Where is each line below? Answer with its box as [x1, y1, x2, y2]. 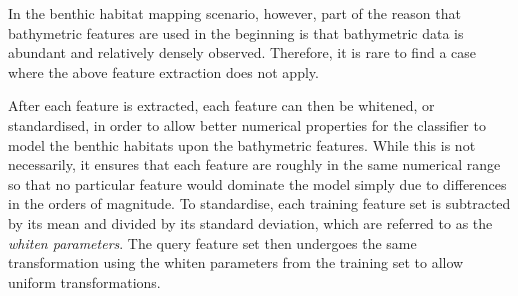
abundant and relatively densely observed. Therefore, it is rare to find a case [8, 42, 476, 63]
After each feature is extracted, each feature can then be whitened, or [8, 95, 435, 116]
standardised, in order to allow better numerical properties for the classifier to [8, 114, 486, 135]
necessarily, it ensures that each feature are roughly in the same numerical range [8, 154, 501, 175]
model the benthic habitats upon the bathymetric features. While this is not [8, 134, 476, 155]
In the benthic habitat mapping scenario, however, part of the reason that [8, 3, 461, 23]
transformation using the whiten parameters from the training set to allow [8, 252, 464, 273]
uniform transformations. [8, 271, 161, 292]
